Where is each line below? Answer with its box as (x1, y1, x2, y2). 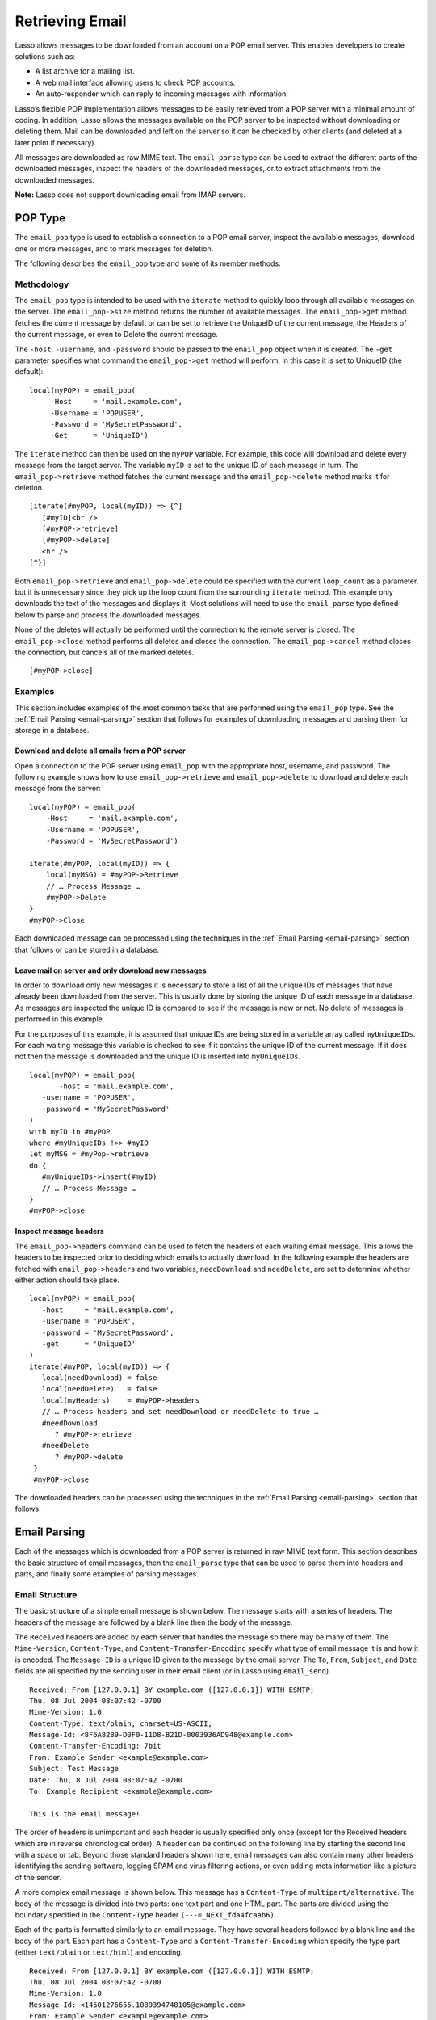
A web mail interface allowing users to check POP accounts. (35, 78, 236, 87)
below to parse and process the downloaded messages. (15, 610, 202, 620)
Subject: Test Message (29, 1764, 119, 1774)
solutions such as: (15, 51, 76, 61)
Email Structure (15, 1589, 78, 1600)
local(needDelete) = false (41, 1384, 157, 1394)
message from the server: (15, 784, 101, 793)
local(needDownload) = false (41, 1374, 157, 1382)
